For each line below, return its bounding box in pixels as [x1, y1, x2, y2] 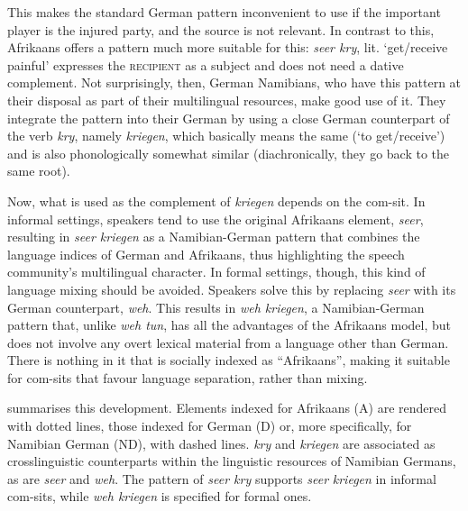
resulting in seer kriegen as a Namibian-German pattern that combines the [7, 227, 420, 246]
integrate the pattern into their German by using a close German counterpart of [7, 108, 450, 127]
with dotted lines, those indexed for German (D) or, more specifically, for [7, 416, 412, 435]
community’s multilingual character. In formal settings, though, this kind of [7, 262, 426, 281]
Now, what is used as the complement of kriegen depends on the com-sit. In [7, 191, 426, 210]
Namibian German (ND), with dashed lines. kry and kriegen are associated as [7, 433, 436, 452]
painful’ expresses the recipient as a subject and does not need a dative [7, 55, 404, 74]
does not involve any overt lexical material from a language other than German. [7, 333, 449, 351]
